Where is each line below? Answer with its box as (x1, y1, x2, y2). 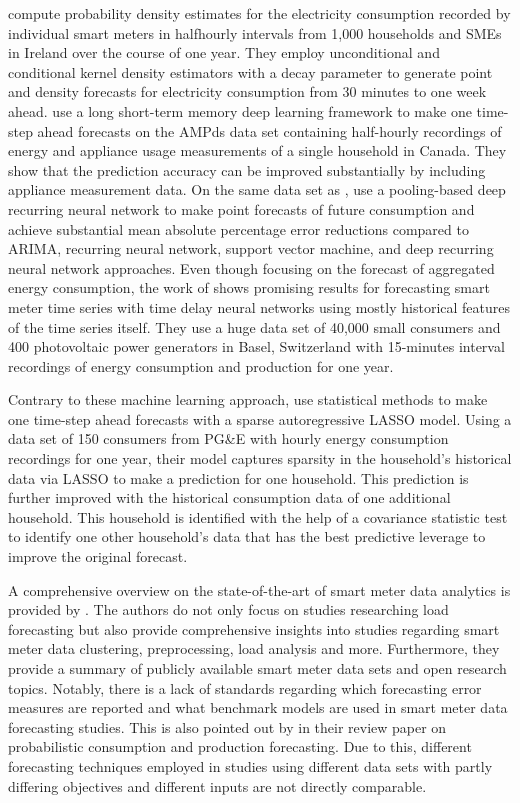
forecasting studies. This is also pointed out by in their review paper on (8, 716, 447, 737)
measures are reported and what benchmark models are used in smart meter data (8, 697, 508, 718)
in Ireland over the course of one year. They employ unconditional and (8, 42, 440, 63)
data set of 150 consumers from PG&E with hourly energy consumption (8, 428, 449, 449)
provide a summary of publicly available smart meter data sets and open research (8, 658, 507, 678)
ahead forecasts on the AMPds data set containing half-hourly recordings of (37, 120, 502, 141)
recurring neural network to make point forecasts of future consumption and (8, 198, 475, 219)
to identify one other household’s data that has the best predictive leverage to (8, 526, 486, 547)
